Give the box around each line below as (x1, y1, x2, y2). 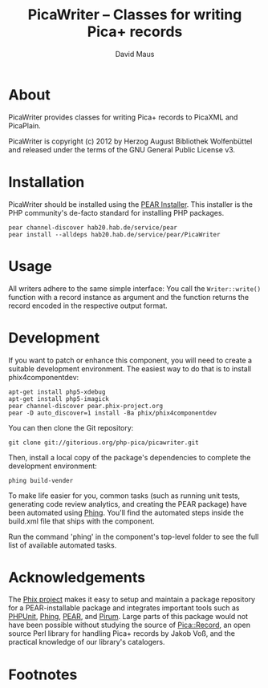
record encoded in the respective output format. (8, 301, 168, 310)
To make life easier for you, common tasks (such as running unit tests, (8, 491, 241, 500)
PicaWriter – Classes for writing (27, 6, 242, 24)
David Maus (115, 49, 155, 59)
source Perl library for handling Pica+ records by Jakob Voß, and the (8, 629, 235, 638)
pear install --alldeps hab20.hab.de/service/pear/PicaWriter (8, 230, 221, 238)
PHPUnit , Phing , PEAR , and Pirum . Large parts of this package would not (8, 612, 249, 621)
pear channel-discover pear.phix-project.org (8, 402, 163, 410)
